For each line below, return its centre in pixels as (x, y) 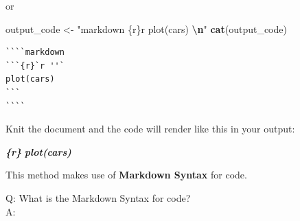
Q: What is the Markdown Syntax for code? (98, 197)
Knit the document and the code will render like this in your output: (150, 129)
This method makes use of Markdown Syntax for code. (126, 175)
